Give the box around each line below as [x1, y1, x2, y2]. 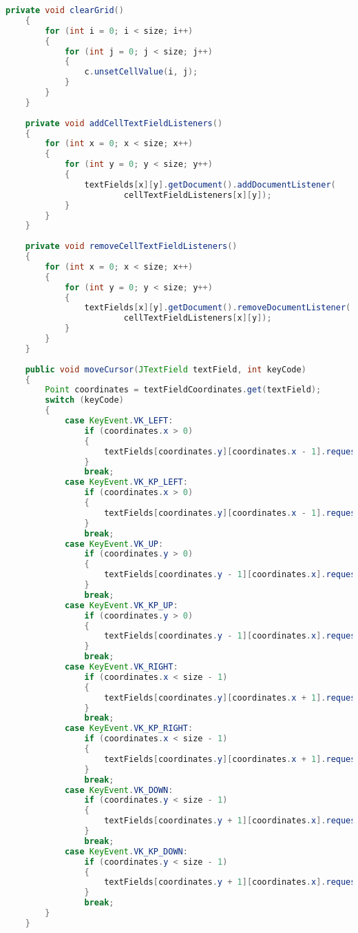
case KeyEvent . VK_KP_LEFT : [64, 477, 188, 488]
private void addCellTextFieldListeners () [25, 118, 223, 128]
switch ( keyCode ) [45, 395, 124, 405]
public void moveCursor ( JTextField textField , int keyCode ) [25, 364, 306, 374]
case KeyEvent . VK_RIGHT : [64, 662, 178, 672]
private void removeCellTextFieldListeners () [25, 241, 238, 252]
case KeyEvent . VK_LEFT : [64, 416, 173, 425]
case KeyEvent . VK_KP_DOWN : [64, 846, 188, 856]
